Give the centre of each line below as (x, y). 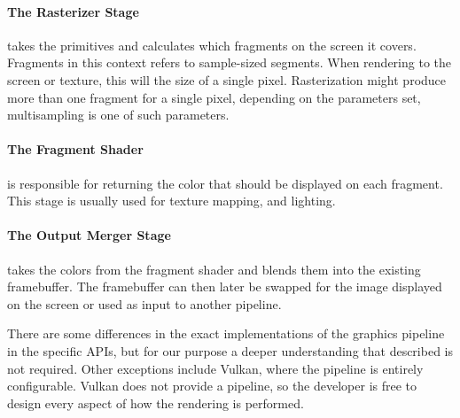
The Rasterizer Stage (73, 11)
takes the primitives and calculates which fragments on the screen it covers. (212, 45)
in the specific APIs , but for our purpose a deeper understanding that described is (230, 350)
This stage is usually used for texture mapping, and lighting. (172, 201)
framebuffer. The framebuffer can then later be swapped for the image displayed (225, 286)
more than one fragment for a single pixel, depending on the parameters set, (214, 97)
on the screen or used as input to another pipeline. (144, 303)
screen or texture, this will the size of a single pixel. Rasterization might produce (227, 79)
